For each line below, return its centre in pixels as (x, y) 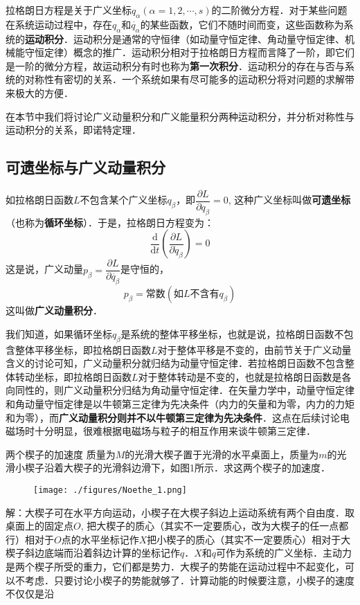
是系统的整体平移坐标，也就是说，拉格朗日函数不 (232, 333)
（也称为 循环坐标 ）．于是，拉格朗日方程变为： (110, 222)
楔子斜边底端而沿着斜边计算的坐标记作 (93, 553)
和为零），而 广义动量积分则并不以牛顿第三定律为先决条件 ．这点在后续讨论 (173, 417)
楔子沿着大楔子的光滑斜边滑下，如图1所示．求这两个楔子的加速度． (177, 468)
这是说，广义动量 (44, 269)
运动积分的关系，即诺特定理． (73, 130)
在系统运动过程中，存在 (59, 24)
